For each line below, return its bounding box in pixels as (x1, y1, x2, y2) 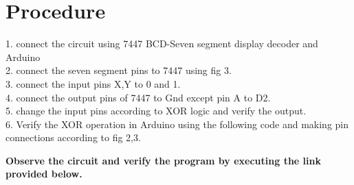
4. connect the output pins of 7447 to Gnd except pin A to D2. (5, 90, 271, 104)
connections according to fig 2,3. (5, 130, 141, 145)
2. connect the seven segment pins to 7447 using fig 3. (5, 63, 232, 77)
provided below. (5, 166, 82, 181)
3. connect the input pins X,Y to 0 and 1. (5, 76, 181, 90)
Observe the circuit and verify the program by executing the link (5, 153, 321, 167)
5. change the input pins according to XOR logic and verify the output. (5, 103, 307, 118)
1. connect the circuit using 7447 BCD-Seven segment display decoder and (5, 36, 318, 51)
